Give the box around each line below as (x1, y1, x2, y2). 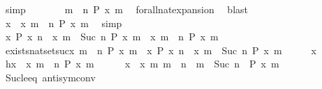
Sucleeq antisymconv (5, 70, 96, 84)
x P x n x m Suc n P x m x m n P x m (5, 29, 219, 44)
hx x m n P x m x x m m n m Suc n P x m (5, 56, 279, 71)
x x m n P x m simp (5, 15, 122, 30)
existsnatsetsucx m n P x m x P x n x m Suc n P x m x (5, 42, 317, 57)
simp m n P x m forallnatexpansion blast (5, 2, 248, 16)
